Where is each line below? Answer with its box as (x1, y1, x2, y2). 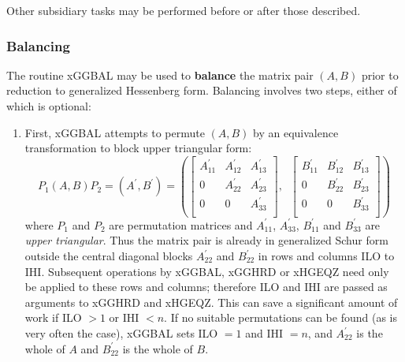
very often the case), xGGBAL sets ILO (24, 325, 218, 341)
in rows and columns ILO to (258, 248, 395, 264)
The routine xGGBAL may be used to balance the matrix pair (6, 66, 314, 83)
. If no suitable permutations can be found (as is (164, 309, 397, 326)
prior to (361, 66, 399, 83)
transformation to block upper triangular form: (24, 140, 252, 156)
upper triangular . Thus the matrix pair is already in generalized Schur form (24, 232, 388, 248)
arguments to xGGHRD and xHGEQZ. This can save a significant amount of (24, 293, 398, 310)
